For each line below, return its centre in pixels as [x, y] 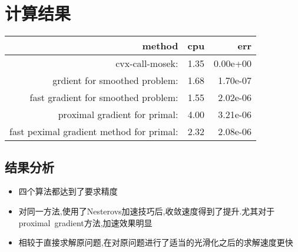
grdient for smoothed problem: [115, 80]
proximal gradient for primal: [118, 115]
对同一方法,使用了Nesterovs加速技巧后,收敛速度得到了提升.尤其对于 [147, 211]
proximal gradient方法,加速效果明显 [85, 222]
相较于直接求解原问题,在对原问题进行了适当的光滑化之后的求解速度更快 [156, 242]
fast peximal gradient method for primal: [94, 132]
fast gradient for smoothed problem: [104, 98]
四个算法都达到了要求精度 [68, 191]
